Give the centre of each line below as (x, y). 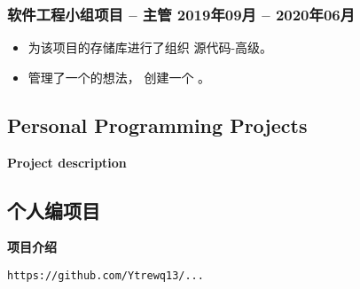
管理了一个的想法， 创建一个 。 (119, 77)
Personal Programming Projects (157, 125)
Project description (67, 162)
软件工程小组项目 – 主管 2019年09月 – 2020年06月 (181, 14)
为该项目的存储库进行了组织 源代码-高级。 (150, 47)
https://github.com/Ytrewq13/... (106, 276)
